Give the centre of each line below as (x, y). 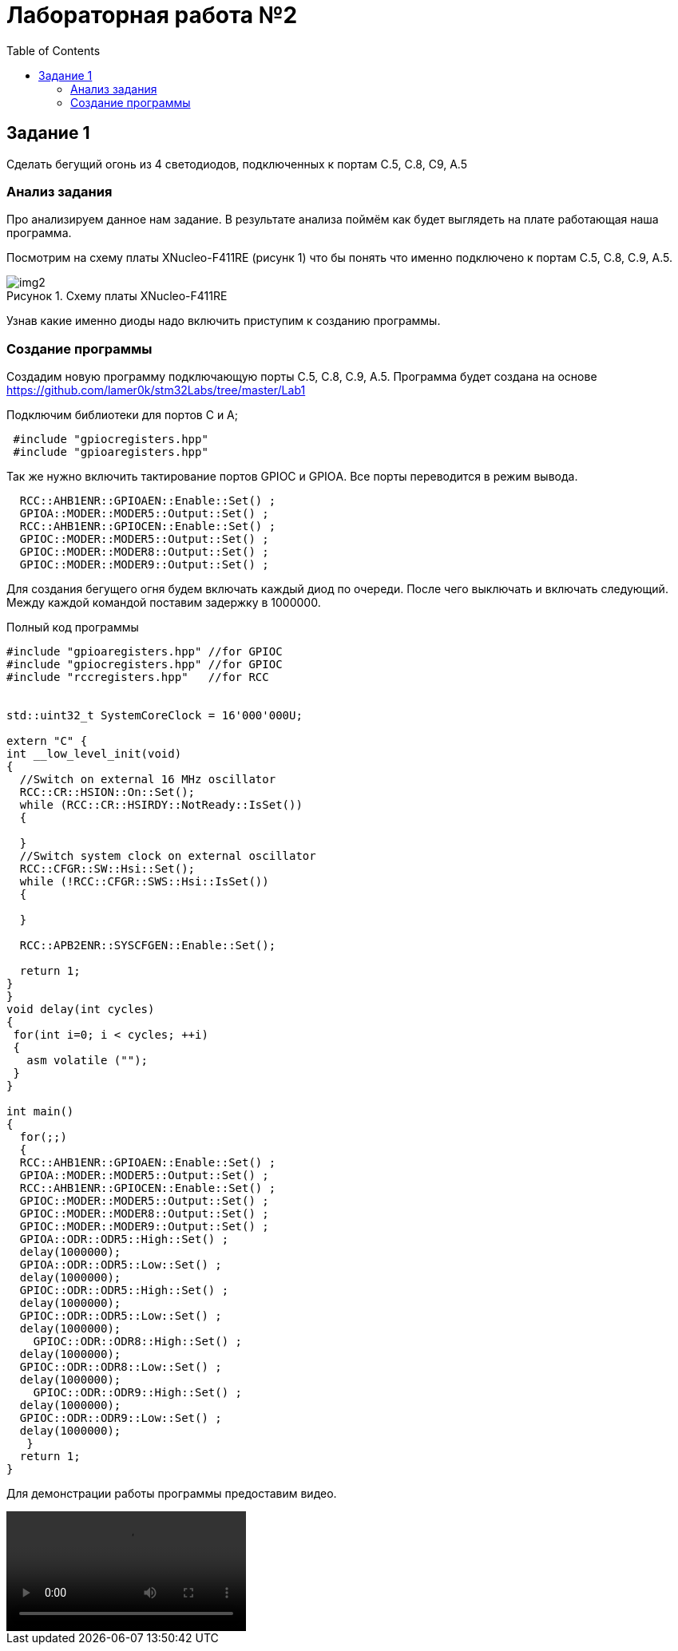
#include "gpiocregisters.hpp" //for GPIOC (145, 665)
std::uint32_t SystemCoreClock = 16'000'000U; (155, 716)
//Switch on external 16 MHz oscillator (148, 780)
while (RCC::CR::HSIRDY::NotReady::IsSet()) (161, 805)
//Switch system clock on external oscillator (168, 856)
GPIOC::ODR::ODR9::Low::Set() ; (121, 1418)
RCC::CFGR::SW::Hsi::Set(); (107, 869)
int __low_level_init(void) (94, 754)
